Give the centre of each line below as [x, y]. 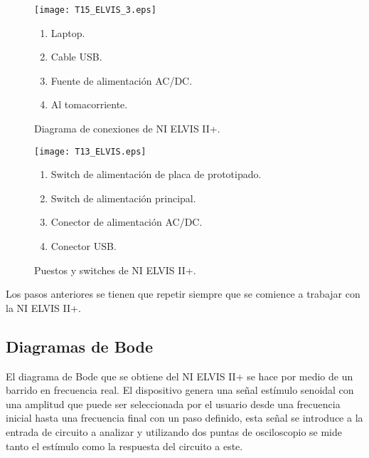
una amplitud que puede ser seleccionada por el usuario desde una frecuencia [173, 404]
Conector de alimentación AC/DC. [127, 222]
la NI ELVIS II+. [43, 307]
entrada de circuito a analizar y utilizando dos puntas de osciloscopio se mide [174, 432]
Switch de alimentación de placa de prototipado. [156, 174]
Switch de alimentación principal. [123, 198]
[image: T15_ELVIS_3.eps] [95, 10]
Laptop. [68, 32]
